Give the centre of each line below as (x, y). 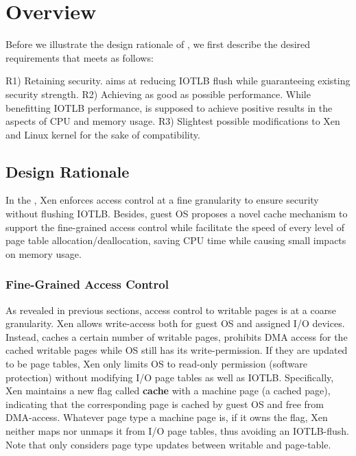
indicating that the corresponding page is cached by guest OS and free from (165, 404)
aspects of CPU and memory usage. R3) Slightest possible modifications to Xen (173, 121)
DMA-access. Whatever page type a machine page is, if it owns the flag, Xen (167, 417)
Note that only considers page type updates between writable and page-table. (168, 444)
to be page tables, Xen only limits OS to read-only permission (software (156, 364)
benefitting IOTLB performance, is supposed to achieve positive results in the (169, 107)
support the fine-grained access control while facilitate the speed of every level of (175, 227)
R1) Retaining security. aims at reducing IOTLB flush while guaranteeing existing (178, 81)
